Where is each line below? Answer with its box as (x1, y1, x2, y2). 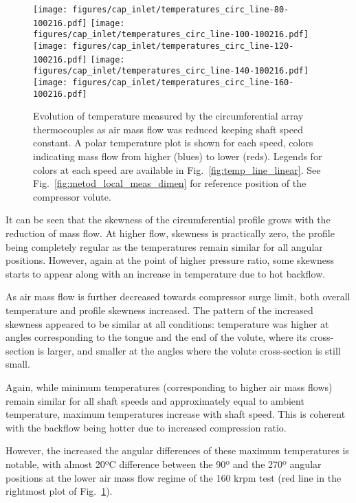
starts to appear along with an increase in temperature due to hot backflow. (5, 266, 326, 280)
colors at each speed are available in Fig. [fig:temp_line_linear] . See (33, 162, 321, 177)
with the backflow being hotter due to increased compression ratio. (5, 420, 287, 434)
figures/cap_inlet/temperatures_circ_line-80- (72, 5, 289, 14)
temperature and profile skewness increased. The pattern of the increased (5, 302, 313, 317)
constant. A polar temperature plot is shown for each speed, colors (33, 135, 313, 150)
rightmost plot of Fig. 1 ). (5, 484, 113, 498)
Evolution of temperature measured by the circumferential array (33, 109, 304, 123)
